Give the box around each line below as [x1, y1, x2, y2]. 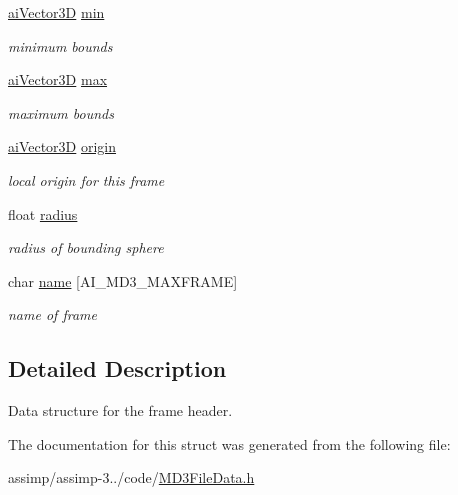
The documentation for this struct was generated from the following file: [8, 433, 451, 454]
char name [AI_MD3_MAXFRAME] [8, 270, 238, 291]
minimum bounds [8, 35, 113, 56]
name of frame [8, 304, 97, 325]
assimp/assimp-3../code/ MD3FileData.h [8, 467, 255, 488]
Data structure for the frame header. [8, 400, 233, 421]
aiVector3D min [8, 2, 105, 22]
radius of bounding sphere [8, 237, 164, 258]
